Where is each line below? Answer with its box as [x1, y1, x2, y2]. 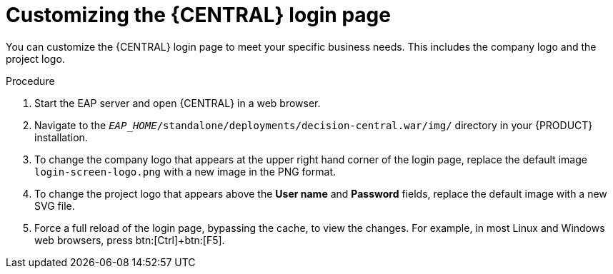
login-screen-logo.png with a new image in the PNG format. [34, 165, 336, 178]
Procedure [6, 74, 55, 87]
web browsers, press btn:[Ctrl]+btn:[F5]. [34, 233, 225, 246]
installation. [34, 131, 88, 143]
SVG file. [34, 199, 75, 212]
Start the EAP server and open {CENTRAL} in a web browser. [34, 96, 321, 109]
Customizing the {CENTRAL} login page [6, 3, 391, 27]
